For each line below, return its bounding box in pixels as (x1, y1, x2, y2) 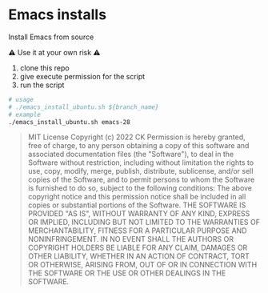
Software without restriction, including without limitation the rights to (27, 158, 254, 167)
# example (8, 110, 42, 118)
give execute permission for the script (19, 71, 146, 81)
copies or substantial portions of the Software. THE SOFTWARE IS (27, 200, 246, 210)
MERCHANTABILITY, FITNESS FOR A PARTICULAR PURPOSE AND (27, 226, 247, 235)
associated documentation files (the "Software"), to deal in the (27, 150, 234, 159)
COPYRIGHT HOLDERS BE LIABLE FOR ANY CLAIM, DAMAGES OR (27, 243, 248, 253)
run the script (19, 80, 65, 90)
